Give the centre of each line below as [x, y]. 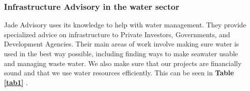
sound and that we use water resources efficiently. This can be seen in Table [119, 73]
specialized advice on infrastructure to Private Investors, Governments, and [117, 34]
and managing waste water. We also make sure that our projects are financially [123, 63]
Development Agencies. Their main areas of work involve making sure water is [122, 44]
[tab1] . [16, 82]
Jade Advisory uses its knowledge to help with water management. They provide [125, 25]
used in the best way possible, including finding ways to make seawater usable [121, 53]
